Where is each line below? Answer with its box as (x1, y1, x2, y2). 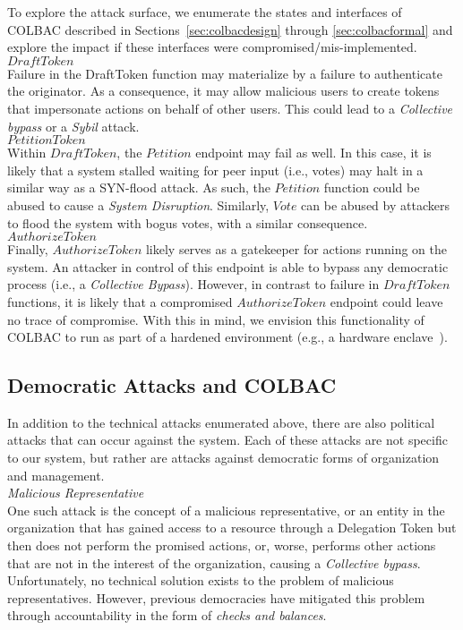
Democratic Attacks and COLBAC (7, 371, 337, 399)
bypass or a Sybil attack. (7, 116, 140, 135)
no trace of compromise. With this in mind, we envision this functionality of (7, 310, 424, 328)
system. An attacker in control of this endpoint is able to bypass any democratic (7, 257, 449, 276)
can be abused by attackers (301, 195, 450, 214)
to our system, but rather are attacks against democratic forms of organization (7, 448, 440, 467)
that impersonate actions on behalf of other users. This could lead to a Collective (7, 98, 453, 117)
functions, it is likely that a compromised (7, 292, 233, 311)
